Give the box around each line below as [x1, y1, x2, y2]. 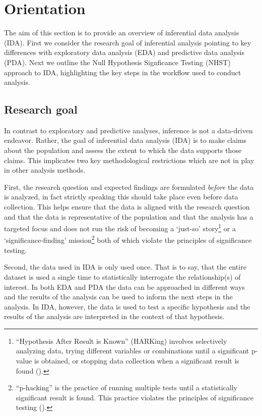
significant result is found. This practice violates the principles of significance [16, 392, 254, 402]
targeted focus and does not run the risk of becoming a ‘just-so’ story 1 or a [4, 222, 236, 233]
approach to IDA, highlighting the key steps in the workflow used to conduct [4, 67, 241, 77]
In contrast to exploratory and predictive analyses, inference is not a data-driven [4, 125, 253, 135]
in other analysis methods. [4, 165, 86, 175]
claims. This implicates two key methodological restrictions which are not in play [4, 154, 254, 165]
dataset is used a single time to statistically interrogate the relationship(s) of [4, 271, 241, 282]
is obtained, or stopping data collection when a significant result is [34, 355, 239, 366]
